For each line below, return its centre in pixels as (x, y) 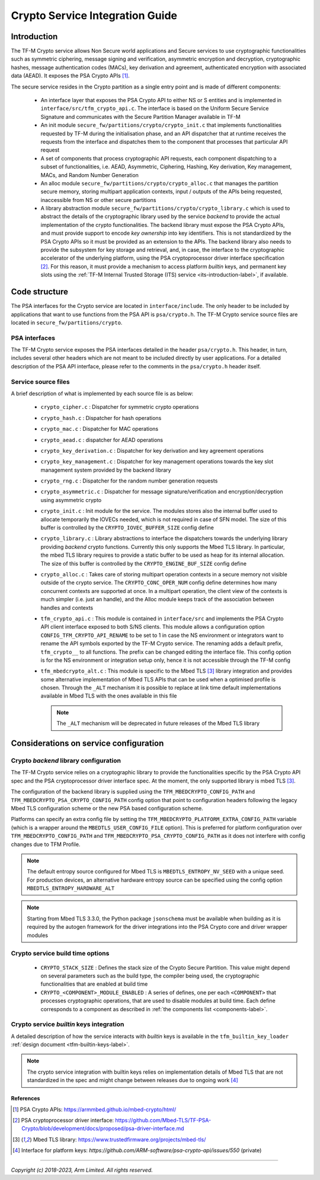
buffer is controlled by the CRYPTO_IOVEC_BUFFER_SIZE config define (127, 528)
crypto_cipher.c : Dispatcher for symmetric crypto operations (120, 407)
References (25, 1099)
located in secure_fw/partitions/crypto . (67, 322)
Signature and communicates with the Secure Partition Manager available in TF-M (141, 116)
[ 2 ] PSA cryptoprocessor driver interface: (63, 1121)
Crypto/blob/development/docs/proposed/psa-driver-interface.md (103, 1128)
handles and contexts (67, 608)
